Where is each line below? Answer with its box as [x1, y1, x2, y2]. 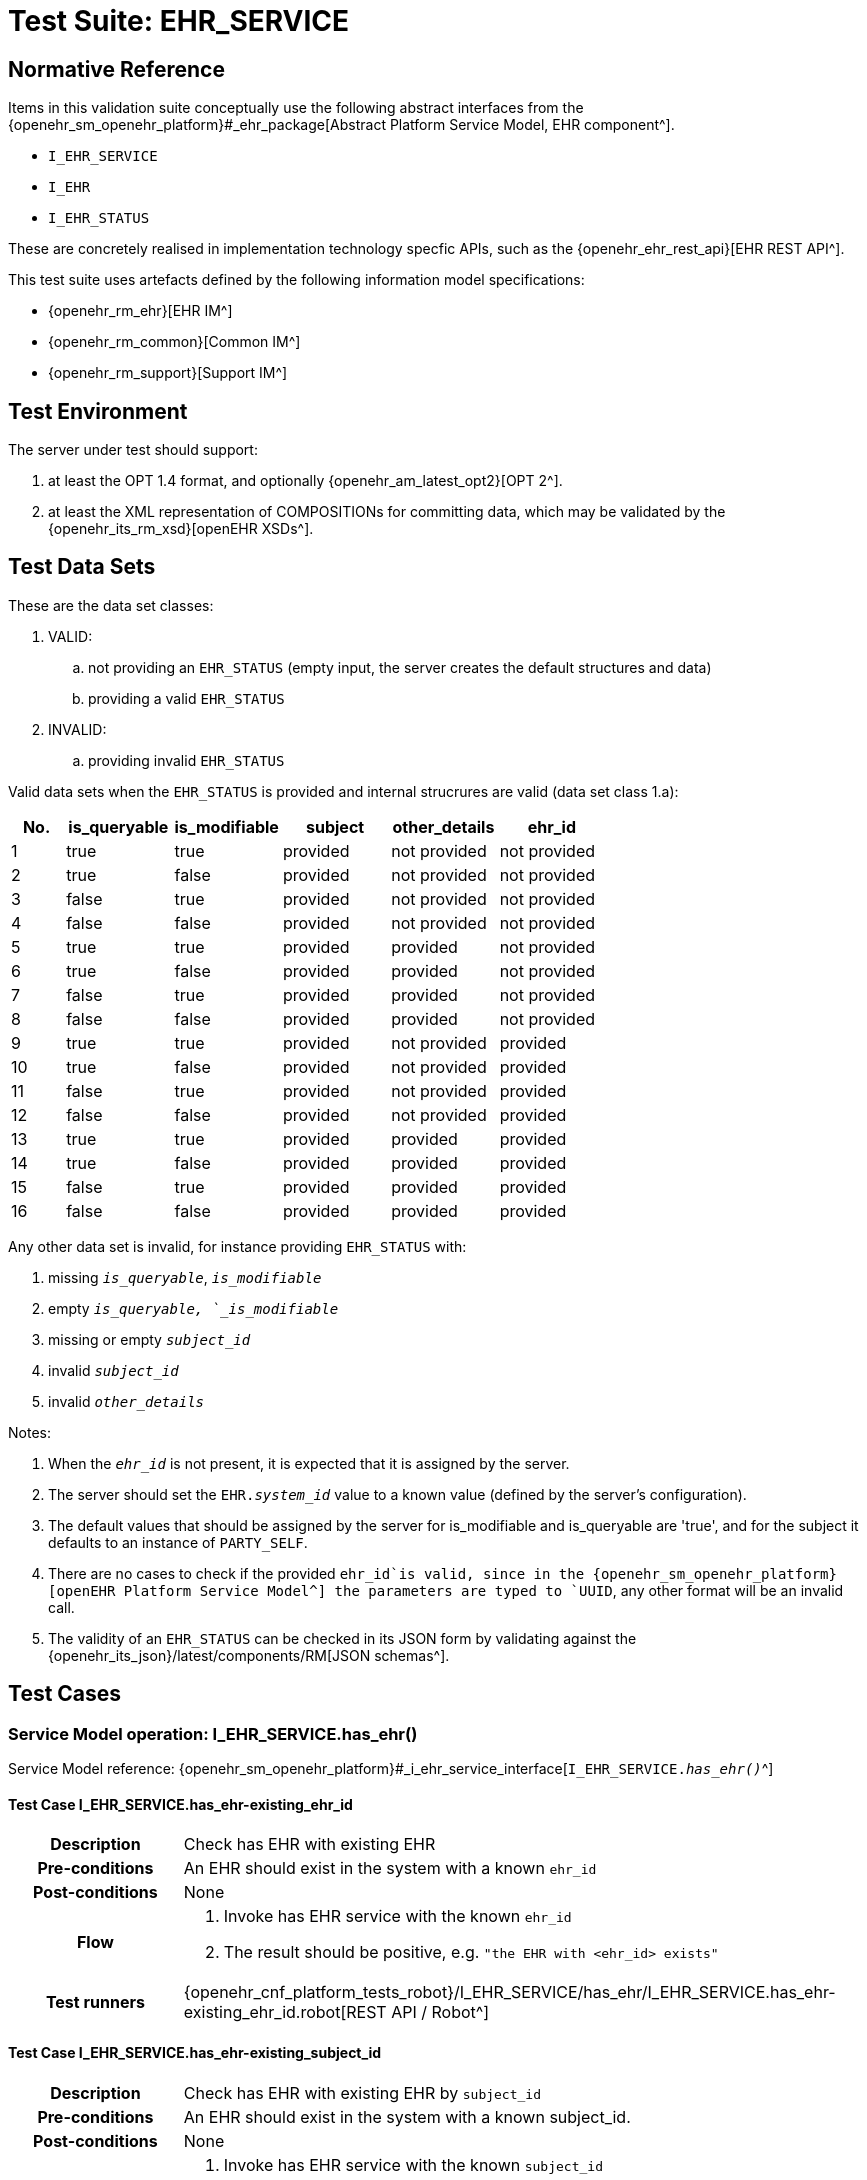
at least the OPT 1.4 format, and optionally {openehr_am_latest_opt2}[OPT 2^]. [48, 472, 563, 490]
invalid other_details [48, 1392, 204, 1410]
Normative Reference [8, 56, 225, 82]
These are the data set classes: [8, 596, 214, 614]
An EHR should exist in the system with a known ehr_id [183, 1858, 597, 1879]
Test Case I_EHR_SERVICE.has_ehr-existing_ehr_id [8, 1795, 353, 1813]
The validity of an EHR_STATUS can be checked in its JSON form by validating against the [48, 1629, 637, 1647]
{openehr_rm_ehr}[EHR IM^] [48, 302, 233, 320]
